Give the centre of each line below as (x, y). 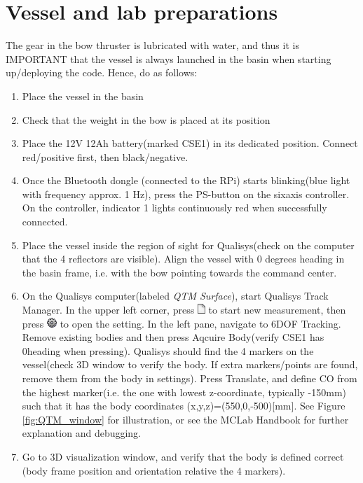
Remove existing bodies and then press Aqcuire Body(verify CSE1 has (173, 337)
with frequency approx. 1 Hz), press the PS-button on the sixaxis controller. (186, 194)
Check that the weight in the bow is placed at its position (146, 119)
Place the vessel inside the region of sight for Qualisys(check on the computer (188, 245)
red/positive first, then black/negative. (105, 156)
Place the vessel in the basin (83, 96)
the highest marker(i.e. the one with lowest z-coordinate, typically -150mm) (184, 392)
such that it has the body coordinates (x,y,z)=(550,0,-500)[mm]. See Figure (184, 406)
